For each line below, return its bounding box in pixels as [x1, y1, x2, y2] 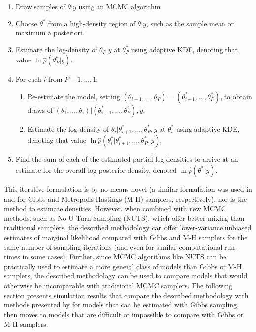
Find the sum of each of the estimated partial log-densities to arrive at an [15, 154, 238, 164]
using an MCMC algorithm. [78, 1, 162, 11]
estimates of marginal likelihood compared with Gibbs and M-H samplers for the [4, 232, 248, 242]
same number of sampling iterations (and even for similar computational [4, 241, 223, 252]
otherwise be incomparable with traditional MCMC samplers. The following [4, 280, 233, 290]
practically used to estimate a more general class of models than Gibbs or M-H [4, 261, 242, 271]
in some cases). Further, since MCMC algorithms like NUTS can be [22, 251, 226, 262]
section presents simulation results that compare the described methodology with [4, 290, 249, 300]
